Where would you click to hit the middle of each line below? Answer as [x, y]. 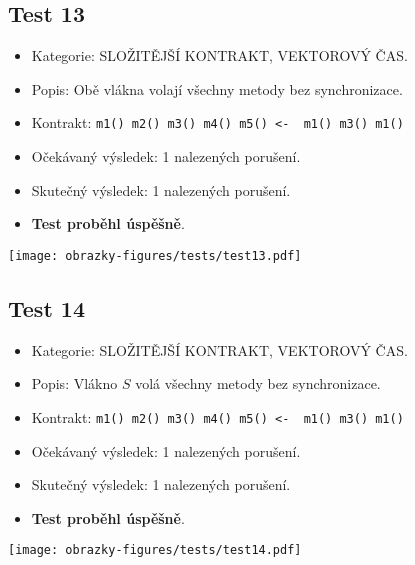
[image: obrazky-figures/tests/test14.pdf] [155, 550]
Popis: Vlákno [74, 383]
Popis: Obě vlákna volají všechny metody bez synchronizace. [217, 88]
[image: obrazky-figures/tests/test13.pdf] [155, 255]
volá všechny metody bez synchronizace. [258, 383]
